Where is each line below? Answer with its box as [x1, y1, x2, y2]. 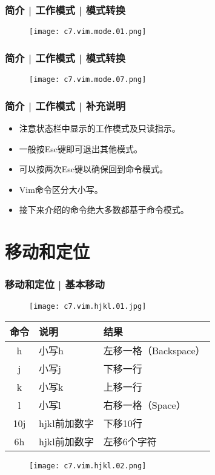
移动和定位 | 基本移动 [5, 277, 105, 292]
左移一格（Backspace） [103, 343, 205, 358]
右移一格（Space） [103, 398, 186, 413]
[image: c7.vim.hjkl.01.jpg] [29, 302, 147, 311]
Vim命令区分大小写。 [19, 183, 103, 195]
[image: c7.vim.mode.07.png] [29, 75, 147, 84]
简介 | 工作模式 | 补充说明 [5, 98, 126, 113]
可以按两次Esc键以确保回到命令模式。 [19, 163, 168, 175]
